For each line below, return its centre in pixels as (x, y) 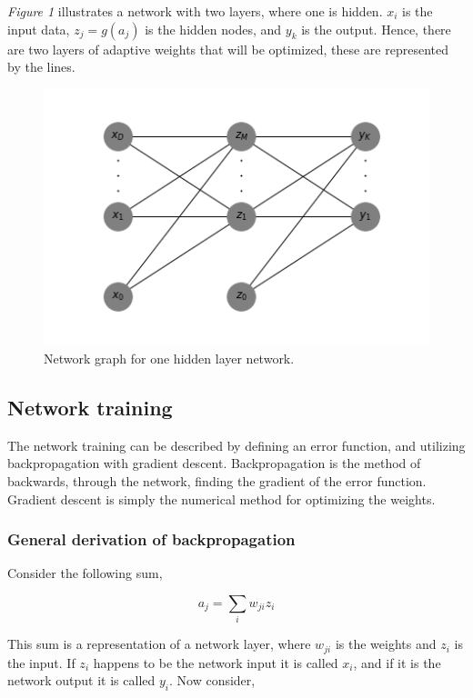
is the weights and (386, 644)
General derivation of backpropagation (151, 539)
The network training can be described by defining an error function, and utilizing (236, 445)
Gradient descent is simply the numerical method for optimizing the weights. (221, 499)
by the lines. (41, 67)
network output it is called (81, 680)
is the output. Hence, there (376, 29)
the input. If (41, 662)
